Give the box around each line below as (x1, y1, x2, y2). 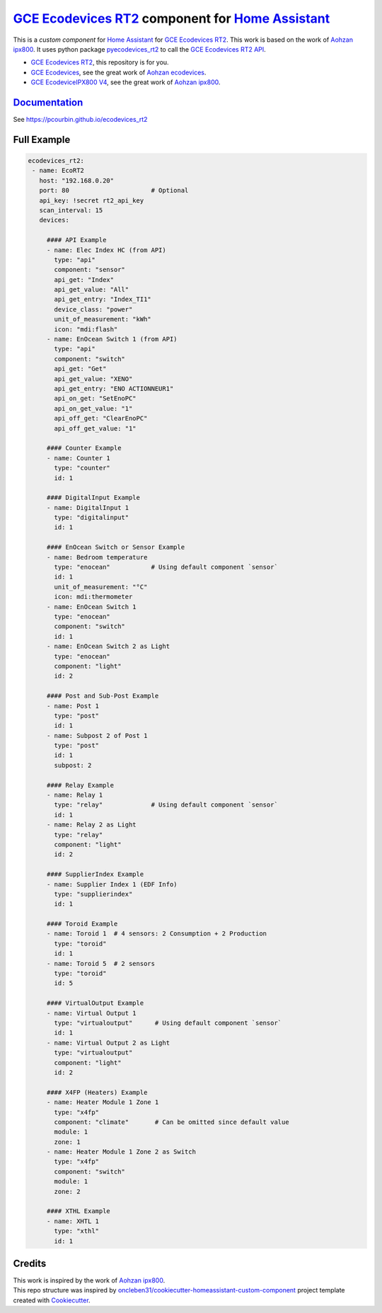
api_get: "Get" (54, 365, 107, 373)
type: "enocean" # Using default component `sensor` (54, 563, 279, 572)
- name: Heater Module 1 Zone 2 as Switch (46, 1148, 196, 1156)
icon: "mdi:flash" (54, 325, 118, 333)
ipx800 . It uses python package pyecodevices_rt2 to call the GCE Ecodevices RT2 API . (13, 45, 267, 53)
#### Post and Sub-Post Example (46, 692, 159, 700)
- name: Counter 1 (46, 454, 111, 462)
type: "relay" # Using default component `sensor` (54, 801, 279, 809)
